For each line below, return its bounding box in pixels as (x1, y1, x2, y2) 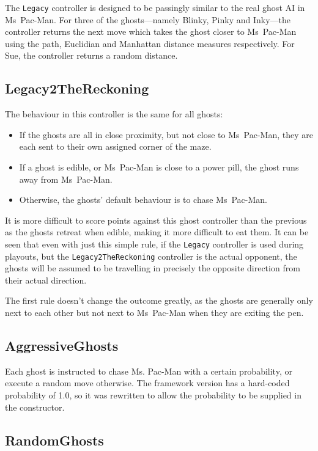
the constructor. (5, 400, 65, 413)
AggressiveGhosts (5, 336, 119, 355)
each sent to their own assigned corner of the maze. (19, 140, 212, 153)
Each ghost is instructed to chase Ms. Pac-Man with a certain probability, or (5, 364, 292, 377)
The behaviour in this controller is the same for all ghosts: (5, 108, 223, 120)
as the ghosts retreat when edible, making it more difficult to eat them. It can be (5, 226, 309, 238)
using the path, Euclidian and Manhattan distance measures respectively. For (5, 37, 295, 50)
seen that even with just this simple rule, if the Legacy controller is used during (5, 237, 304, 250)
